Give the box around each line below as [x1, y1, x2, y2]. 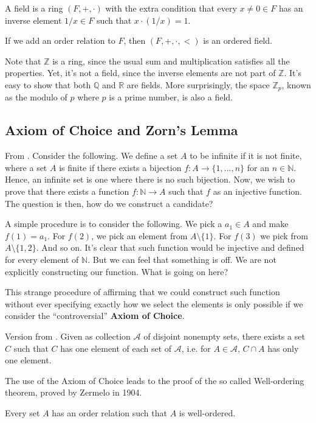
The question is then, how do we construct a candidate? [5, 197, 213, 209]
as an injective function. [213, 185, 302, 197]
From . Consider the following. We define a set [5, 149, 178, 162]
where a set [5, 161, 47, 173]
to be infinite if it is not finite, [190, 149, 302, 162]
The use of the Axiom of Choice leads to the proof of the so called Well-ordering [5, 374, 304, 386]
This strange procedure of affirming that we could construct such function [5, 285, 280, 298]
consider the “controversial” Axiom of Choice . [5, 309, 185, 322]
